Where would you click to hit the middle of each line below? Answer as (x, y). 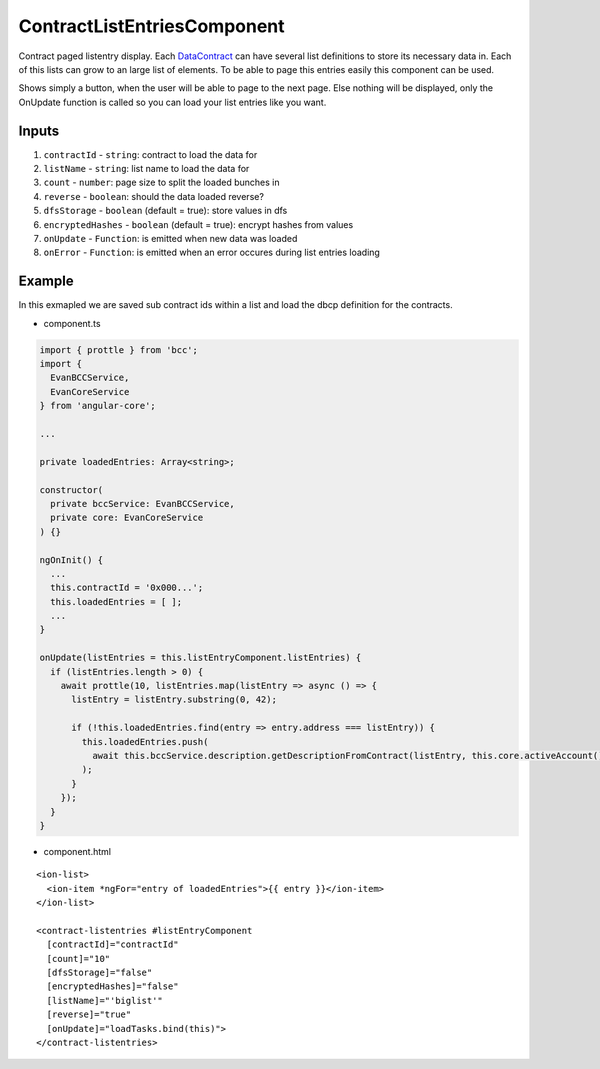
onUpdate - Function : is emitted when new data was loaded (170, 238)
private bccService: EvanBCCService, (142, 503)
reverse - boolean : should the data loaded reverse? (154, 196)
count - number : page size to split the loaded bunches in (161, 182)
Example (46, 281)
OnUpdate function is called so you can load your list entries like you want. (172, 102)
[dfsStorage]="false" (99, 973)
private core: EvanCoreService (127, 518)
